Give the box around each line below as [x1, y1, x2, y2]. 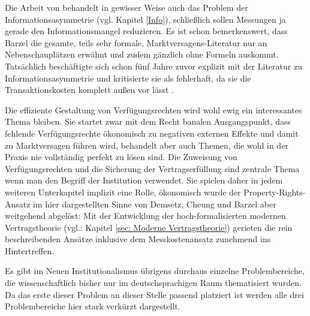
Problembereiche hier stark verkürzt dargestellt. [5, 300, 180, 312]
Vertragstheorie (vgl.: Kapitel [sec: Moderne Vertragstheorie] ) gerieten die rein [5, 221, 293, 233]
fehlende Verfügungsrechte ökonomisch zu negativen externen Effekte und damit [5, 127, 299, 139]
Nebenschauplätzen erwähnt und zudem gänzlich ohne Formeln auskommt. [5, 48, 279, 61]
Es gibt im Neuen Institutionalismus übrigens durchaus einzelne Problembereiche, [5, 264, 305, 277]
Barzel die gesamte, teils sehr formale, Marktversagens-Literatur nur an [5, 36, 267, 49]
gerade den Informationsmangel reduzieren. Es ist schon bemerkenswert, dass [5, 25, 288, 37]
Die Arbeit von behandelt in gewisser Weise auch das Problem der [5, 1, 248, 13]
